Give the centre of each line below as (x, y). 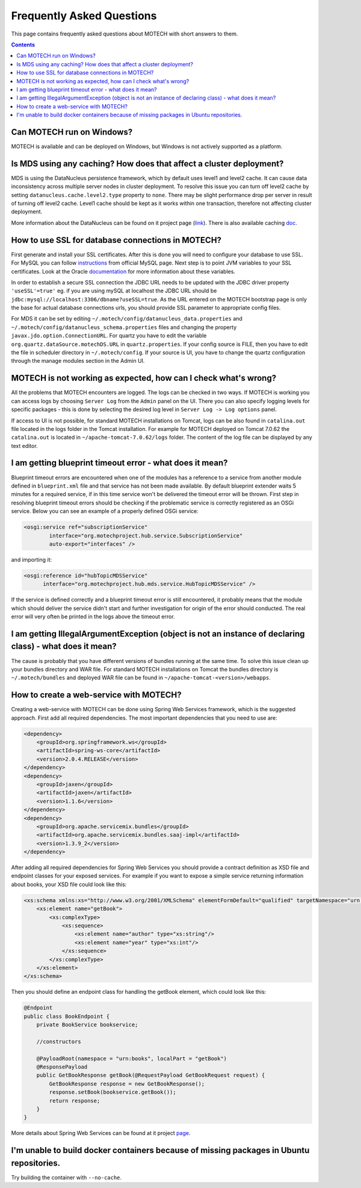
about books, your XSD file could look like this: (69, 884)
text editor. (25, 445)
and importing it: (32, 559)
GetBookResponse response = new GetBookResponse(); (127, 1084)
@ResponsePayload (62, 1067)
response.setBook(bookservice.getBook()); (113, 1092)
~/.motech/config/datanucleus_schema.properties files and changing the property (124, 327)
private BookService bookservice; (87, 1025)
